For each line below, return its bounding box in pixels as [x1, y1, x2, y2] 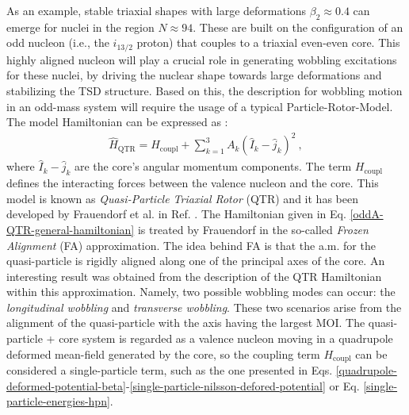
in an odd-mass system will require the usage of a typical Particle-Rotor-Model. [6, 98, 393, 114]
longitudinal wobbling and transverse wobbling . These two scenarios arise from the [6, 298, 402, 315]
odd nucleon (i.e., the [6, 34, 109, 51]
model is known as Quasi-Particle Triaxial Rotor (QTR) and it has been [6, 190, 358, 206]
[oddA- [350, 206, 384, 222]
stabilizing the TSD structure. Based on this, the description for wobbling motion [6, 83, 403, 99]
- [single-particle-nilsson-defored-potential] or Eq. [125, 377, 360, 394]
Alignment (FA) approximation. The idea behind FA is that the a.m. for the [6, 236, 376, 253]
